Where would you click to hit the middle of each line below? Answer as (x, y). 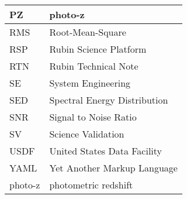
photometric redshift (91, 185)
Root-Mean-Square (88, 32)
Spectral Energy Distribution (109, 100)
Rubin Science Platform (98, 49)
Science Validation (87, 134)
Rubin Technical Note (94, 66)
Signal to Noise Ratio (93, 117)
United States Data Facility (105, 151)
